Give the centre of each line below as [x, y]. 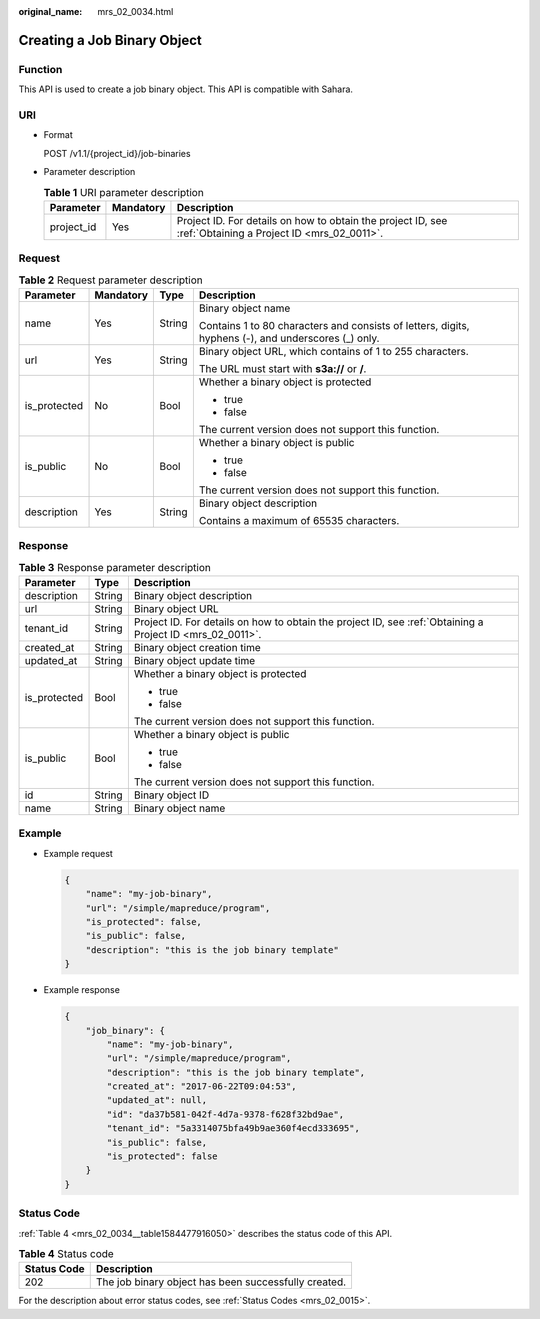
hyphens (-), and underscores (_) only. [289, 338]
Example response [81, 990]
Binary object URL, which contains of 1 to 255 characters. [333, 351]
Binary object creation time [197, 648]
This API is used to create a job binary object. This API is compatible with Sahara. [186, 89]
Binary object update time [194, 661]
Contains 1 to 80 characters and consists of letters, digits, [334, 325]
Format [58, 135]
